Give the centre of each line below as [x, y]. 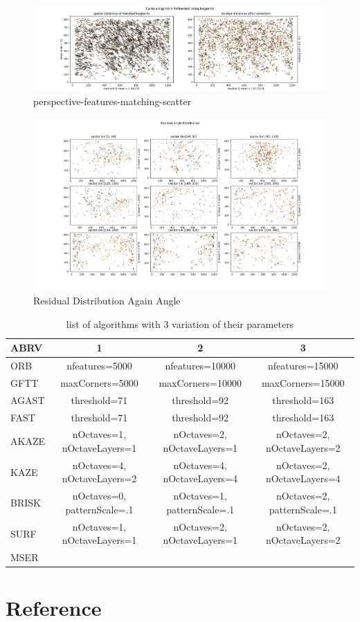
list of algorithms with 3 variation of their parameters [180, 323]
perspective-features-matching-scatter [112, 101]
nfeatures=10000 [200, 366]
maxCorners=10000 [200, 382]
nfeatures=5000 [99, 366]
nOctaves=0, [99, 496]
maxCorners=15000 [303, 382]
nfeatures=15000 [303, 366]
